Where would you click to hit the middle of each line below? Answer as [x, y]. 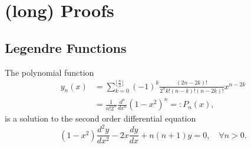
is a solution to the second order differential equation [100, 118]
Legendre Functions [66, 47]
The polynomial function [49, 72]
